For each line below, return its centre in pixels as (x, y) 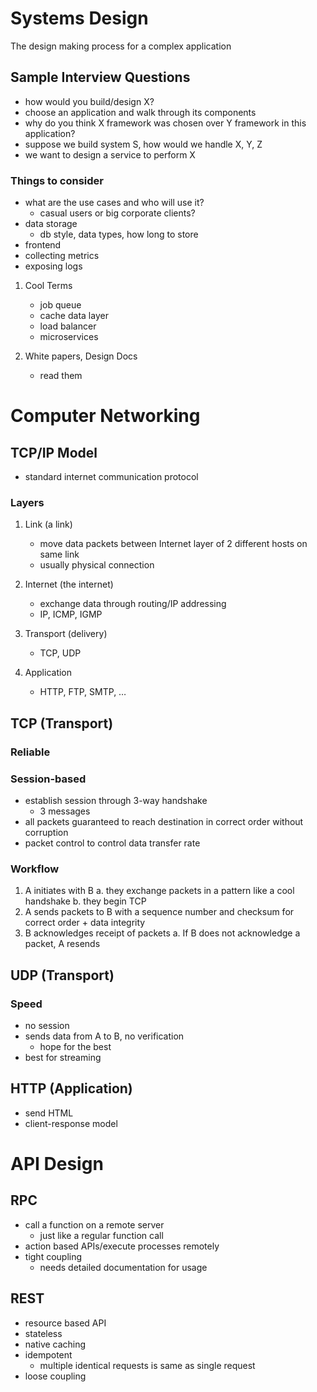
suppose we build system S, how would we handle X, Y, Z (143, 144)
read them (61, 376)
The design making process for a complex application (121, 46)
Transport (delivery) (66, 634)
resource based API (65, 1323)
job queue (60, 305)
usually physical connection (97, 565)
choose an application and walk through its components (140, 112)
